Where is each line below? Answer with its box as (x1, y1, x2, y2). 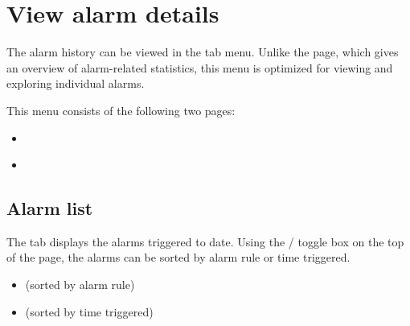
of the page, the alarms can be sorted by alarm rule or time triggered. (6, 249, 351, 266)
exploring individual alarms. (6, 75, 145, 92)
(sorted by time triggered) (25, 303, 154, 320)
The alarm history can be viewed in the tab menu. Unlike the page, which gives (6, 43, 399, 60)
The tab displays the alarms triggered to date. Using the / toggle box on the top (6, 233, 404, 250)
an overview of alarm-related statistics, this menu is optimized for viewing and (6, 59, 393, 76)
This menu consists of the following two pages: (6, 101, 236, 118)
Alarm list (6, 196, 93, 221)
